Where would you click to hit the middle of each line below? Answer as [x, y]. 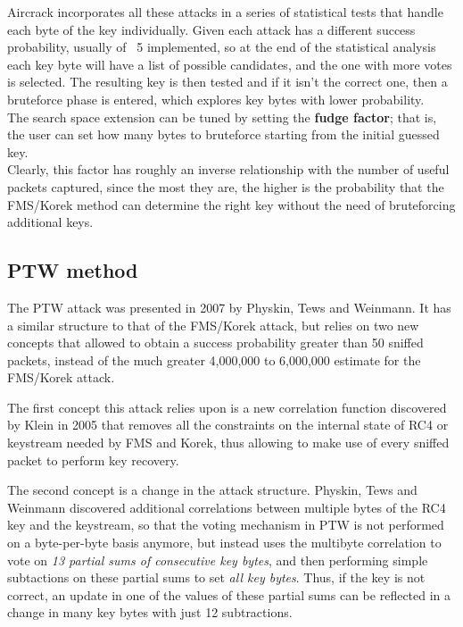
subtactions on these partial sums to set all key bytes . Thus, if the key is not [216, 577]
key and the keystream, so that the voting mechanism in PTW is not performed [226, 525]
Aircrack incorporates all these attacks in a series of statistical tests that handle [225, 12]
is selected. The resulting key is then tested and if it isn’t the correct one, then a [227, 82]
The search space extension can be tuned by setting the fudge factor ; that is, [222, 117]
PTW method [73, 270]
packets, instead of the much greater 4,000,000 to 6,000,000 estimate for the [214, 359]
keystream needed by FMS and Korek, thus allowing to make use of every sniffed [228, 443]
